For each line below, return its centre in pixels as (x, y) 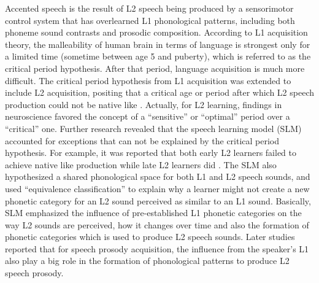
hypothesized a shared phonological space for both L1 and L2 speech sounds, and (158, 176)
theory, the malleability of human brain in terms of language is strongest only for (158, 44)
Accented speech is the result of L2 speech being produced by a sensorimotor (149, 8)
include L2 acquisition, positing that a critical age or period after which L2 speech (160, 92)
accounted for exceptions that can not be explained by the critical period (142, 140)
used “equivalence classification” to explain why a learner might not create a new (157, 188)
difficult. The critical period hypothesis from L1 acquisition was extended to (148, 80)
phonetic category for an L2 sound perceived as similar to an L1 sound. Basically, (158, 200)
